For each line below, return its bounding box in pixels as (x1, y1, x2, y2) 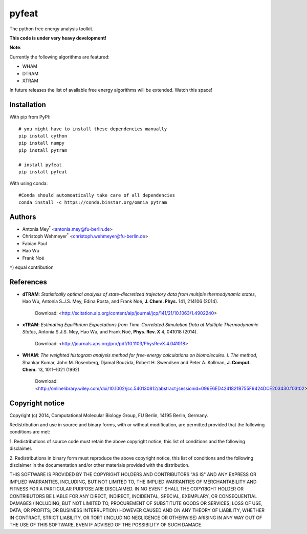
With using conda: (9, 180, 48, 187)
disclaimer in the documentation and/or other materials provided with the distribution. (9, 462, 190, 468)
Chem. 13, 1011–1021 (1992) (22, 366, 80, 372)
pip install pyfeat (18, 169, 68, 174)
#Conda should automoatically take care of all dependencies (18, 192, 175, 198)
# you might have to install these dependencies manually (18, 126, 167, 132)
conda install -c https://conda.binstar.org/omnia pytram (18, 200, 167, 205)
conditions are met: (9, 429, 51, 435)
